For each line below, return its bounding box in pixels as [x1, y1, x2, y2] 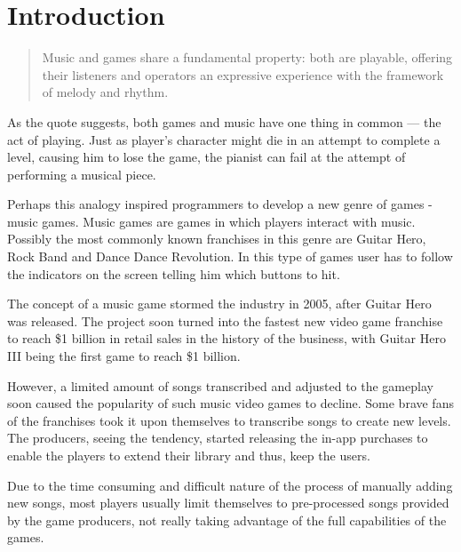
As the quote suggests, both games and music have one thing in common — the [7, 112, 441, 131]
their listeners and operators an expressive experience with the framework [42, 65, 444, 84]
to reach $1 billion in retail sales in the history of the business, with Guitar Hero [7, 329, 446, 348]
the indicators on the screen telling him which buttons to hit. [7, 264, 340, 283]
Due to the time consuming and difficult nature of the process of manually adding [7, 476, 453, 494]
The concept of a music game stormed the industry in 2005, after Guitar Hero [7, 294, 432, 313]
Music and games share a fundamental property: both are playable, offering [42, 48, 453, 67]
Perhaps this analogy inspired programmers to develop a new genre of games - [7, 195, 433, 213]
